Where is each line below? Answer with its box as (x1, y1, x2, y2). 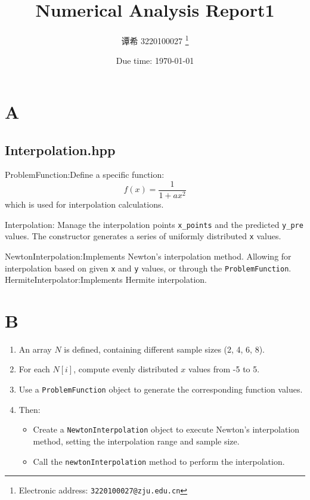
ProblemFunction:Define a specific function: (5, 168, 165, 181)
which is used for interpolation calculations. (5, 198, 164, 211)
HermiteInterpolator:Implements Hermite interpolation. (5, 273, 207, 286)
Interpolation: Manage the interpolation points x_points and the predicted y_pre (5, 218, 303, 230)
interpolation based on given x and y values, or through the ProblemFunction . (5, 261, 292, 274)
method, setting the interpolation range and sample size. (33, 434, 240, 447)
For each (18, 363, 50, 375)
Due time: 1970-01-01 (116, 54, 194, 67)
